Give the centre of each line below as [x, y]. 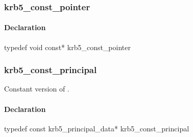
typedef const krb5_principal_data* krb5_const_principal [97, 128]
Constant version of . [37, 89]
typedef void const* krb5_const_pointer [67, 47]
